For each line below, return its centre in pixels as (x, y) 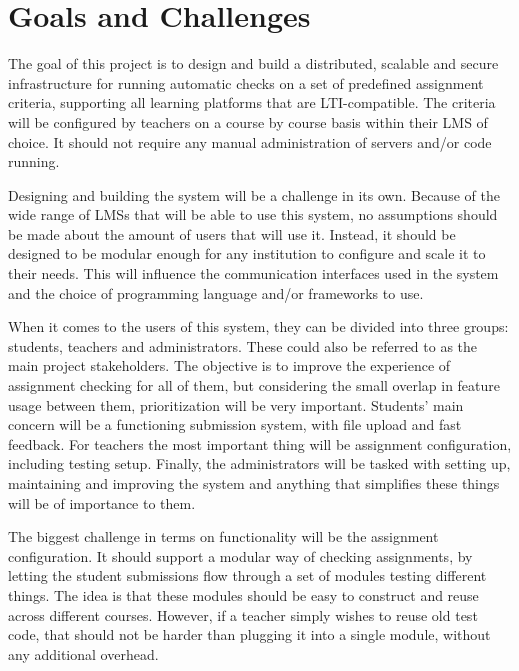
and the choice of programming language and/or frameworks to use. (216, 292)
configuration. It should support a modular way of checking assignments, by (240, 555)
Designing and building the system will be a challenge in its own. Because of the (254, 194)
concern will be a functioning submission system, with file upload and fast (235, 424)
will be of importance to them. (102, 502)
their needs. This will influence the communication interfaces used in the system (253, 273)
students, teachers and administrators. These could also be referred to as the (243, 345)
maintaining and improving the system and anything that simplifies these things (254, 483)
